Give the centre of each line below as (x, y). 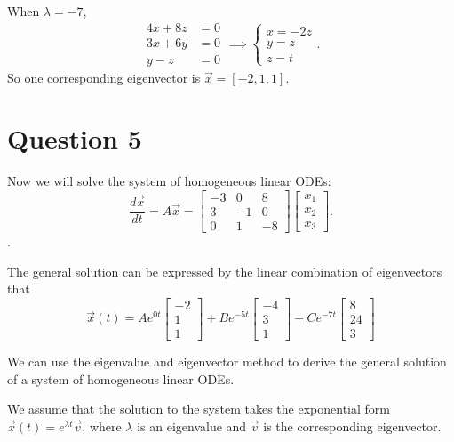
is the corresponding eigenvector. (352, 426)
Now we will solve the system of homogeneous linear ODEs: (169, 181)
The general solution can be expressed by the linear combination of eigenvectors (225, 271)
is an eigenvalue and (192, 426)
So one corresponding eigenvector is (104, 77)
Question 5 (75, 138)
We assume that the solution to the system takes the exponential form (199, 409)
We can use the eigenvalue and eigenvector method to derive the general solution (227, 361)
